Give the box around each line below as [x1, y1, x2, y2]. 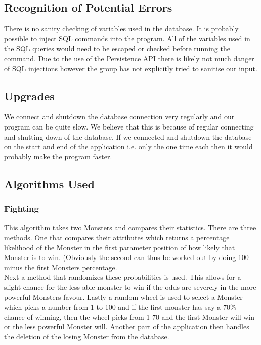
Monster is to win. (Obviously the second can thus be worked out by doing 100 [4, 252, 249, 263]
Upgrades [4, 88, 55, 103]
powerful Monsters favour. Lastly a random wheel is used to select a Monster [4, 291, 243, 302]
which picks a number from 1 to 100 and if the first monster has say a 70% [4, 301, 236, 312]
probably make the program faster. [4, 151, 112, 161]
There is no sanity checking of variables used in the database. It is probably [4, 23, 239, 34]
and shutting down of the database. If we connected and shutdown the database [4, 131, 252, 142]
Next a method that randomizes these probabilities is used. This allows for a [4, 272, 241, 282]
